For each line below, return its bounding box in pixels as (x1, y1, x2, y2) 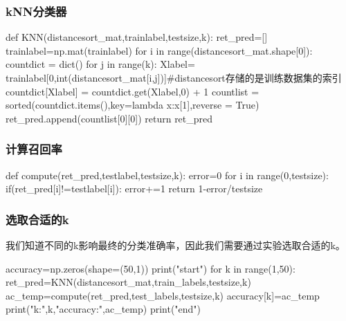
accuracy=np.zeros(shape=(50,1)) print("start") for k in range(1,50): (6, 261, 295, 275)
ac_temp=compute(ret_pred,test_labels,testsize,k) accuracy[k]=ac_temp (6, 288, 320, 302)
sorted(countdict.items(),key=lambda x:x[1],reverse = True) (6, 98, 259, 112)
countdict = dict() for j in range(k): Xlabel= (6, 57, 195, 71)
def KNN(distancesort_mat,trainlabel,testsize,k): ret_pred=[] (6, 30, 268, 44)
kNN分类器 (6, 2, 67, 19)
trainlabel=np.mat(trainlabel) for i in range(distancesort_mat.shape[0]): (6, 43, 313, 57)
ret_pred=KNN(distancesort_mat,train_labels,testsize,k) (6, 275, 251, 289)
